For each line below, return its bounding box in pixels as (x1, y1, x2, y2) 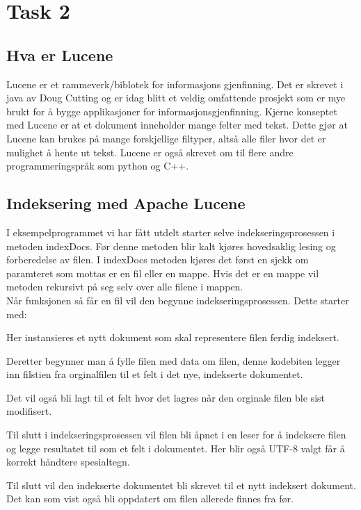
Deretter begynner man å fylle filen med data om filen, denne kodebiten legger (6, 353, 341, 368)
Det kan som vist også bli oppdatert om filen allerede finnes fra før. (6, 491, 294, 506)
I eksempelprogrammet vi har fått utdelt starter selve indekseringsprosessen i (6, 224, 335, 239)
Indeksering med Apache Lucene (6, 192, 246, 214)
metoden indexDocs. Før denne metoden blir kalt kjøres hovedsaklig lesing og (6, 238, 336, 253)
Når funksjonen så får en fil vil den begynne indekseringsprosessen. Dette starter (6, 293, 349, 307)
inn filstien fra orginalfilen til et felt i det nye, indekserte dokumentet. (6, 367, 303, 381)
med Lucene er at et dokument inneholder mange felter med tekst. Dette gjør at (6, 117, 348, 132)
